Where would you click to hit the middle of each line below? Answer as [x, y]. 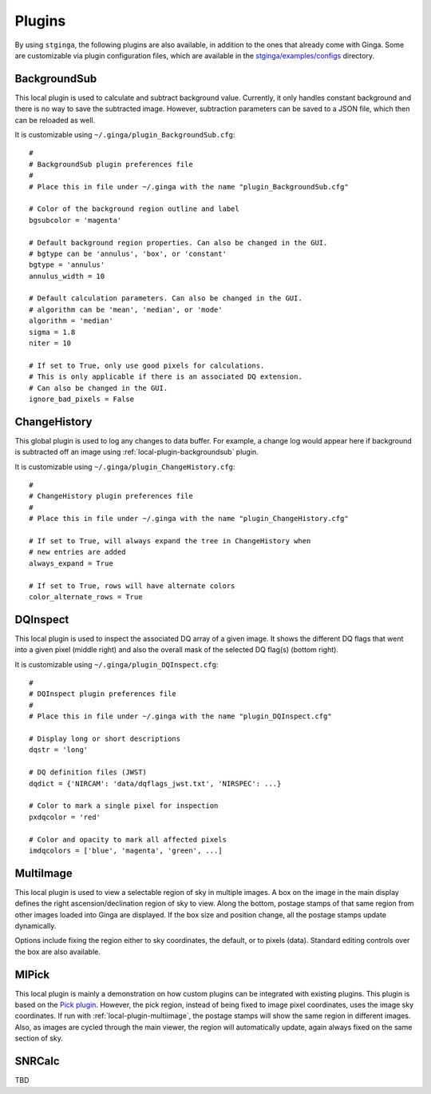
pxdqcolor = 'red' [65, 817]
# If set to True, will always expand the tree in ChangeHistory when [170, 541]
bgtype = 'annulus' [67, 265]
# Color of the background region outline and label [134, 209]
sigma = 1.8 [52, 332]
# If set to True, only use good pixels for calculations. [147, 365]
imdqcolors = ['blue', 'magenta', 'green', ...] [126, 850]
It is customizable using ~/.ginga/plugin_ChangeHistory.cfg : [125, 467]
